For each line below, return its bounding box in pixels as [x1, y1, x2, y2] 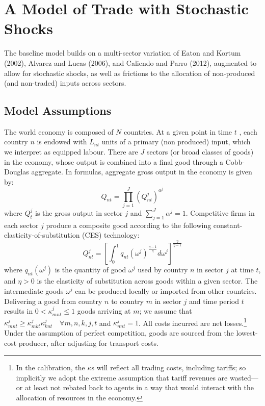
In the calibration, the [16, 362, 85, 373]
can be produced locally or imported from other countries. [75, 285, 257, 296]
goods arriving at [77, 306, 131, 316]
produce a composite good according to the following [46, 219, 211, 230]
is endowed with [37, 136, 87, 147]
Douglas [4, 166, 29, 177]
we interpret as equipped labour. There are [4, 146, 138, 157]
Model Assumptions [4, 103, 112, 118]
